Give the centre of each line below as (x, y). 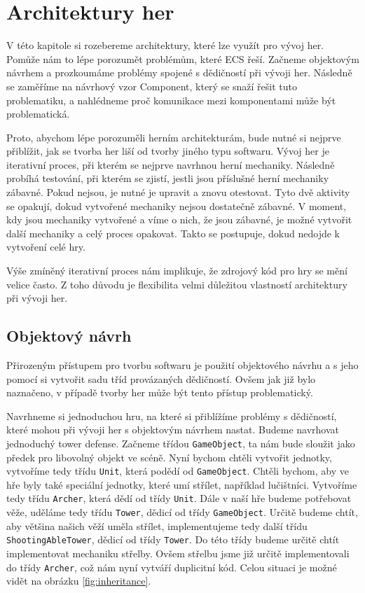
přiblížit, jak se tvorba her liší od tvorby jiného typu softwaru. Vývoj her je (168, 151)
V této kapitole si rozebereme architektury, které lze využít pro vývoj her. (165, 45)
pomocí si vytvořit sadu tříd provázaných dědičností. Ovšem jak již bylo (161, 378)
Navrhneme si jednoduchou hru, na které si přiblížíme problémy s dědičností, (172, 416)
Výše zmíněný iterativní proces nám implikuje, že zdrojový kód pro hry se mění (177, 271)
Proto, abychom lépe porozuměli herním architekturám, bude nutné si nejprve (174, 137)
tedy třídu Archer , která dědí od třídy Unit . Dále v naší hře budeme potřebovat (179, 498)
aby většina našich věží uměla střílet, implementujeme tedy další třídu (157, 525)
